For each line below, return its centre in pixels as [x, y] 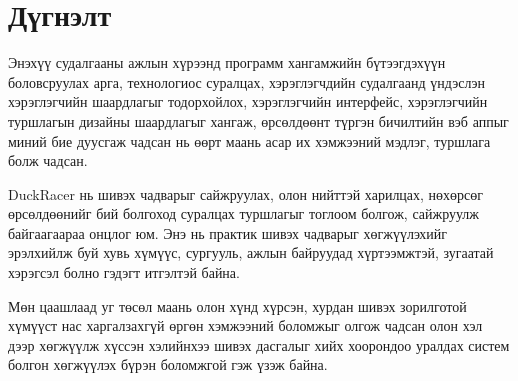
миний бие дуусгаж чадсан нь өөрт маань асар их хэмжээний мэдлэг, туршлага [249, 140]
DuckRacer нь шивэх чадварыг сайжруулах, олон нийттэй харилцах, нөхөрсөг [246, 193]
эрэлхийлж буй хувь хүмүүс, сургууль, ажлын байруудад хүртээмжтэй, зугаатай [251, 252]
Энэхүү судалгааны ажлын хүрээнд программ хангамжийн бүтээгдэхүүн [227, 62]
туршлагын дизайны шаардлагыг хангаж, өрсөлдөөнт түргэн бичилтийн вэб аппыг [258, 120]
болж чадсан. [48, 160]
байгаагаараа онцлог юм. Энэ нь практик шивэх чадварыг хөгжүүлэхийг [228, 232]
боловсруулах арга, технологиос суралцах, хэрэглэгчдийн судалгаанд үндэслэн [246, 81]
